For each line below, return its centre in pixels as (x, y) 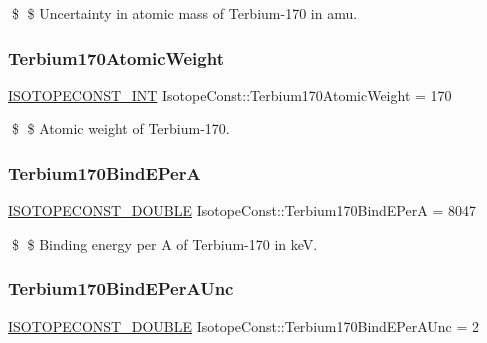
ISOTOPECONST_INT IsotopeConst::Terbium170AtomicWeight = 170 (230, 94)
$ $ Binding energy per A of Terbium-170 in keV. (164, 243)
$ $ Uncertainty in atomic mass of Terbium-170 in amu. (184, 13)
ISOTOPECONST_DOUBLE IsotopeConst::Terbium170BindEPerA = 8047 (242, 210)
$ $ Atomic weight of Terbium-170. (120, 128)
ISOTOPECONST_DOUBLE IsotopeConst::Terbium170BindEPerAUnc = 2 (244, 325)
